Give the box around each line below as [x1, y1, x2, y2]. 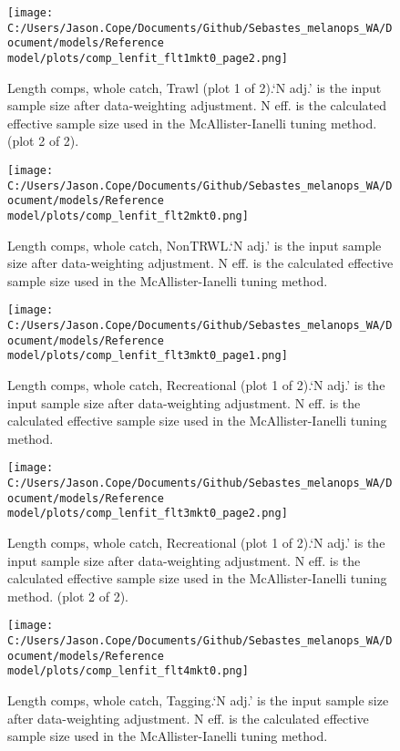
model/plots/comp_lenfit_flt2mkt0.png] [7, 209, 249, 222]
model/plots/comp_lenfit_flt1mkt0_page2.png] [7, 51, 288, 65]
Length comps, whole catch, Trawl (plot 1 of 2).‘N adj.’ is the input [7, 77, 382, 97]
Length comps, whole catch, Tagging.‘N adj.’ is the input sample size [7, 691, 389, 710]
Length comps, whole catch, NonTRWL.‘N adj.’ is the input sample [7, 235, 382, 254]
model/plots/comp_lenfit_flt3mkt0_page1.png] [7, 349, 288, 363]
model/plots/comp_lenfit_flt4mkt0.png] [7, 664, 249, 678]
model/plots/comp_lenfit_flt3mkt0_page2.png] [7, 507, 288, 520]
